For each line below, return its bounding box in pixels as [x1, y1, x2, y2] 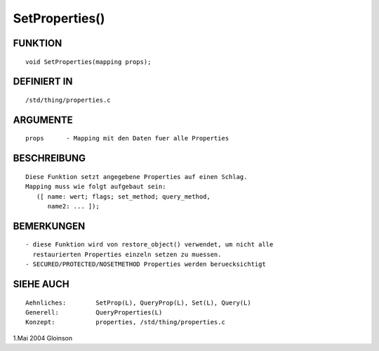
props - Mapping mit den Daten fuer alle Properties [25, 134, 230, 143]
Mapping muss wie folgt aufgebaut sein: [25, 183, 166, 191]
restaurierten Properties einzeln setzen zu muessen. [32, 250, 222, 258]
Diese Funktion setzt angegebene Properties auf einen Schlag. [25, 173, 248, 180]
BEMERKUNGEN [13, 220, 86, 232]
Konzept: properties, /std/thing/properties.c [25, 318, 226, 326]
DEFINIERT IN [13, 76, 73, 88]
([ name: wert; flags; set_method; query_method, [36, 192, 211, 200]
